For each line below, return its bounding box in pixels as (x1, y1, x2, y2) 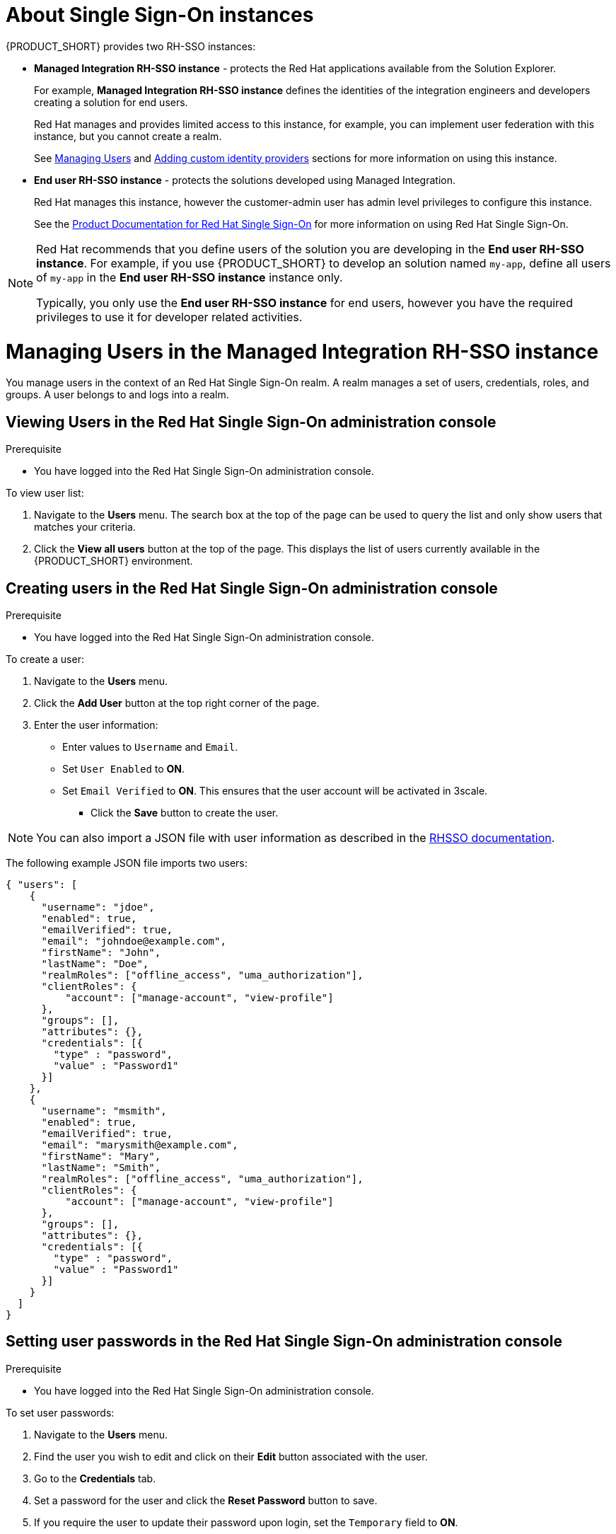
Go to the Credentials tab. (34, 1472, 156, 1484)
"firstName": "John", (41, 946, 161, 958)
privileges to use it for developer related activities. (36, 309, 303, 324)
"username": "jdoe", (41, 901, 155, 913)
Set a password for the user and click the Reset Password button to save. (34, 1494, 378, 1506)
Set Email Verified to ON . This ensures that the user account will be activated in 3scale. (62, 784, 488, 797)
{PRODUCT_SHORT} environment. (34, 555, 193, 567)
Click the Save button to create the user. (91, 806, 279, 819)
